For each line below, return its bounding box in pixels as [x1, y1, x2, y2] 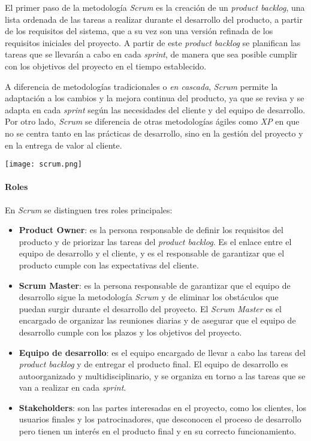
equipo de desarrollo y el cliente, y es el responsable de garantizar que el [19, 247, 285, 259]
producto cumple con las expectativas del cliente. [19, 258, 199, 271]
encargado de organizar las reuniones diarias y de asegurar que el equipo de [19, 314, 296, 327]
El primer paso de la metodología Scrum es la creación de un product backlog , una [5, 1, 305, 13]
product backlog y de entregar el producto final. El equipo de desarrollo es [19, 358, 288, 370]
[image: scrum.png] [5, 160, 82, 169]
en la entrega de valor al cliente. [5, 138, 122, 151]
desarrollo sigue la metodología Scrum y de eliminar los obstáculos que [19, 291, 279, 303]
